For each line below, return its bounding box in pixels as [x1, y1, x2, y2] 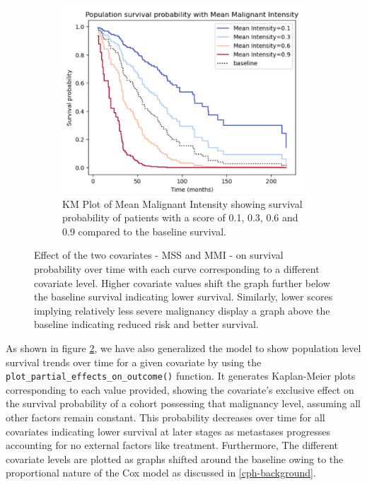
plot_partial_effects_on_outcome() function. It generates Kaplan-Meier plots [6, 368, 356, 383]
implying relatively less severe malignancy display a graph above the [34, 303, 330, 317]
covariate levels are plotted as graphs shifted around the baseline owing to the [6, 451, 344, 466]
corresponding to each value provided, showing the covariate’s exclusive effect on [6, 382, 354, 397]
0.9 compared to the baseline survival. [62, 223, 227, 238]
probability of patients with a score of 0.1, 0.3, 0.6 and [62, 210, 298, 225]
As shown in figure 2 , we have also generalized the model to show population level [6, 341, 361, 355]
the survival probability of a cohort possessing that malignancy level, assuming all [6, 396, 361, 411]
